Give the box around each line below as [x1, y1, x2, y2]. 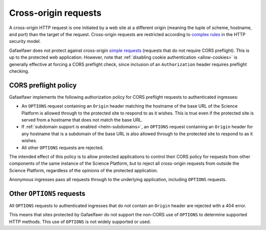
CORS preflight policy [9, 81, 77, 89]
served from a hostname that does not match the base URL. [21, 116, 143, 123]
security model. [9, 38, 41, 44]
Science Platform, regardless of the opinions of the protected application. [9, 167, 158, 173]
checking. [9, 68, 30, 74]
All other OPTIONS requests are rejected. [21, 145, 104, 151]
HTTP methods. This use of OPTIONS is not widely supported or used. [9, 219, 151, 225]
